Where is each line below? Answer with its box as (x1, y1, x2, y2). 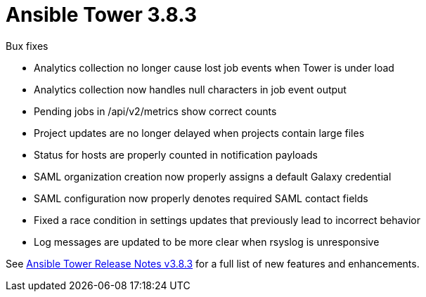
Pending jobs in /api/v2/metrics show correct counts (34, 105, 277, 117)
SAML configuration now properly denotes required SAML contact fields (34, 192, 368, 204)
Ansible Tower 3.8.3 (6, 3, 198, 27)
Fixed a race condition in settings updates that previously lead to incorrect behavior (34, 213, 420, 226)
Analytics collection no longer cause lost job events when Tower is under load (34, 61, 394, 74)
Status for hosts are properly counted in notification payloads (34, 148, 318, 161)
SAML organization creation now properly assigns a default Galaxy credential (34, 170, 392, 183)
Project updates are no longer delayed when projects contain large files (34, 126, 365, 139)
